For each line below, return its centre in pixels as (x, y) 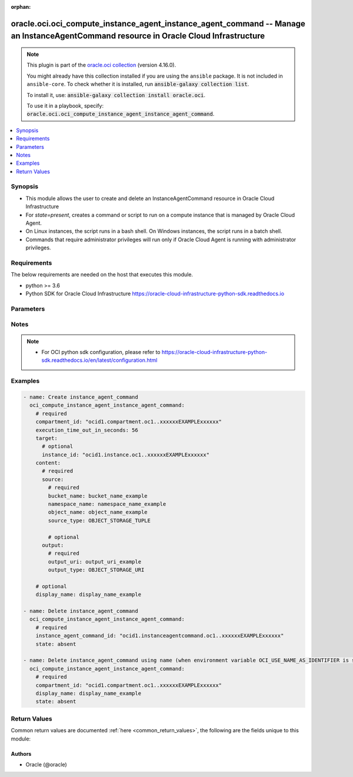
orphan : (21, 7)
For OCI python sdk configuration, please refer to (101, 352)
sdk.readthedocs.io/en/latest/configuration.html (99, 360)
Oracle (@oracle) (46, 764)
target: (47, 438)
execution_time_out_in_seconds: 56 (87, 430)
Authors (21, 753)
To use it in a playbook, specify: (65, 105)
